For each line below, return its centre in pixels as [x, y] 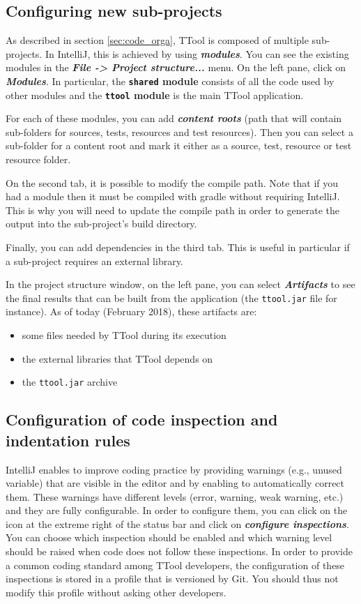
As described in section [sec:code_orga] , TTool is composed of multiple [157, 40]
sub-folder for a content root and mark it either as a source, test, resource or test [179, 145]
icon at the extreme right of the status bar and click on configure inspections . [177, 523]
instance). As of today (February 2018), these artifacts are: [131, 311]
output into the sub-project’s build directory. [101, 224]
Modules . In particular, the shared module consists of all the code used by [170, 81]
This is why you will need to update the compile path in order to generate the [172, 210]
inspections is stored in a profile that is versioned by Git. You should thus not [172, 579]
